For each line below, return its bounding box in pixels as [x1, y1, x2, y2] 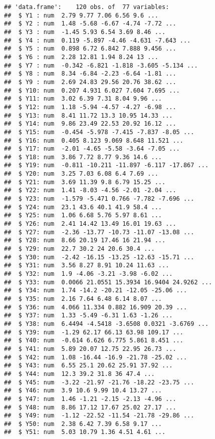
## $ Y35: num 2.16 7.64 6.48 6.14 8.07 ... [4, 295, 162, 302]
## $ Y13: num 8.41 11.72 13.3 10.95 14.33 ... [4, 112, 173, 119]
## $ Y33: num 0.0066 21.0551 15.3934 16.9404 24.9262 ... [4, 278, 212, 286]
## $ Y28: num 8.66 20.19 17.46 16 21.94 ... [4, 237, 166, 244]
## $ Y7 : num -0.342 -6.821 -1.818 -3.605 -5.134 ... [4, 62, 198, 69]
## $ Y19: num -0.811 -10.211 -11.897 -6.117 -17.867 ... [4, 162, 209, 169]
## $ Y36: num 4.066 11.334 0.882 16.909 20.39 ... [4, 303, 187, 311]
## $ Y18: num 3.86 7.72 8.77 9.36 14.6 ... [4, 153, 162, 161]
